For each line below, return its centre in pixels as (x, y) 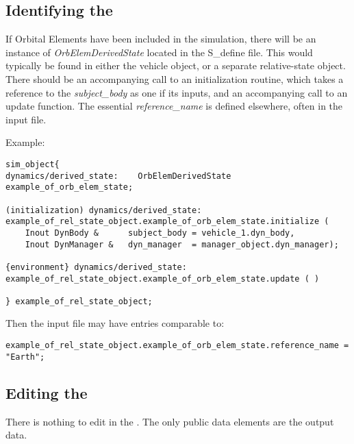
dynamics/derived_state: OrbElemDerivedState (118, 176)
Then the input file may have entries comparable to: (115, 323)
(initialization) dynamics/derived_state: (104, 210)
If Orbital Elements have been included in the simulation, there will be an (161, 39)
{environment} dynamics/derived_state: (96, 267)
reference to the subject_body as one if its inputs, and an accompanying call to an (177, 92)
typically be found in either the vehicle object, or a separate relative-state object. (176, 65)
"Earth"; (25, 357)
